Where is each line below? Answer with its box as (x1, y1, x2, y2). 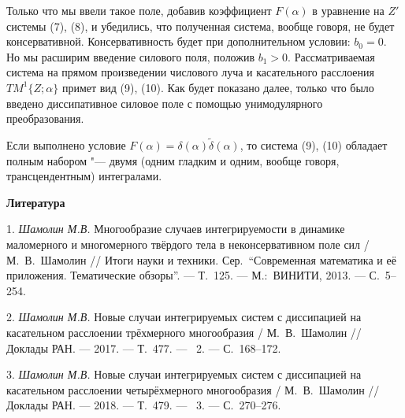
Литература (6, 194, 65, 210)
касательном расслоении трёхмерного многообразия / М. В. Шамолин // (6, 324, 362, 340)
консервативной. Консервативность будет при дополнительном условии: (6, 33, 351, 50)
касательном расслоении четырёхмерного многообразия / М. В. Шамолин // (6, 381, 380, 398)
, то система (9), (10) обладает (240, 136, 388, 153)
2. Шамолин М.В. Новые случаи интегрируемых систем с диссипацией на (6, 309, 362, 325)
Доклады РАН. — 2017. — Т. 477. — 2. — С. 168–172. (6, 339, 281, 356)
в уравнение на (312, 2, 385, 18)
